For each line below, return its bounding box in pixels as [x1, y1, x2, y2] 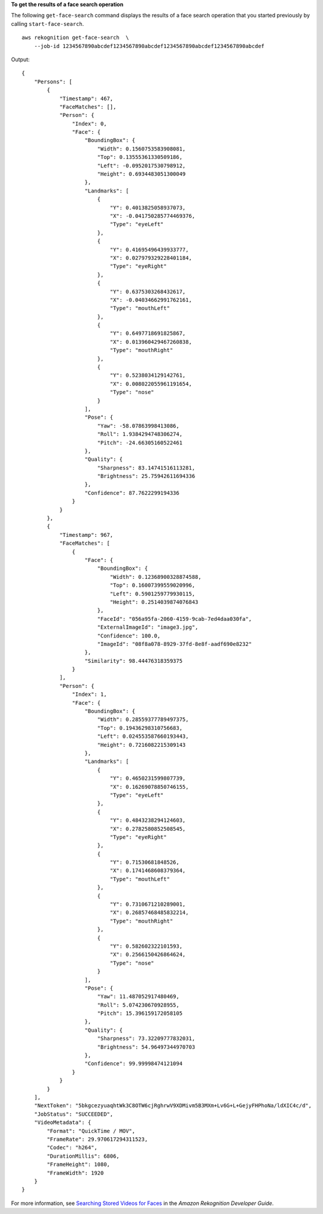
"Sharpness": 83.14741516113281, [97, 464, 196, 471]
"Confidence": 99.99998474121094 [84, 1060, 182, 1067]
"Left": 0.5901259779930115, [109, 590, 196, 597]
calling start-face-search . [11, 20, 84, 27]
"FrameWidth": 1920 [47, 1170, 104, 1176]
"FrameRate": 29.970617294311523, [47, 1135, 148, 1143]
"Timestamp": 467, [59, 95, 114, 102]
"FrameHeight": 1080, [47, 1161, 111, 1168]
